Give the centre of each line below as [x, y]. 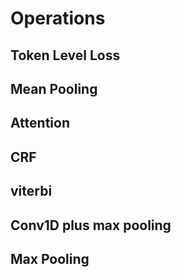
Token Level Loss [65, 55]
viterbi [31, 191]
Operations [58, 18]
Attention [40, 123]
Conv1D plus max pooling [91, 225]
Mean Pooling [54, 88]
